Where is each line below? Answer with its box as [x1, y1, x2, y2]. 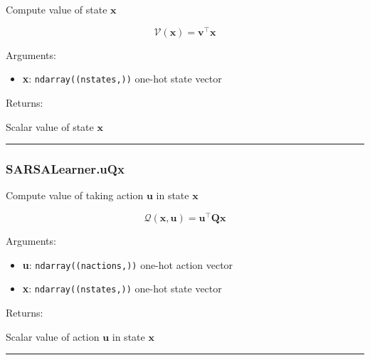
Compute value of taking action [6, 188, 144, 203]
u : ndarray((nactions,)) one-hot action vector [22, 257, 233, 272]
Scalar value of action [6, 329, 100, 344]
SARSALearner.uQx [6, 160, 125, 178]
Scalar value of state [6, 119, 94, 134]
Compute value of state [6, 2, 107, 16]
